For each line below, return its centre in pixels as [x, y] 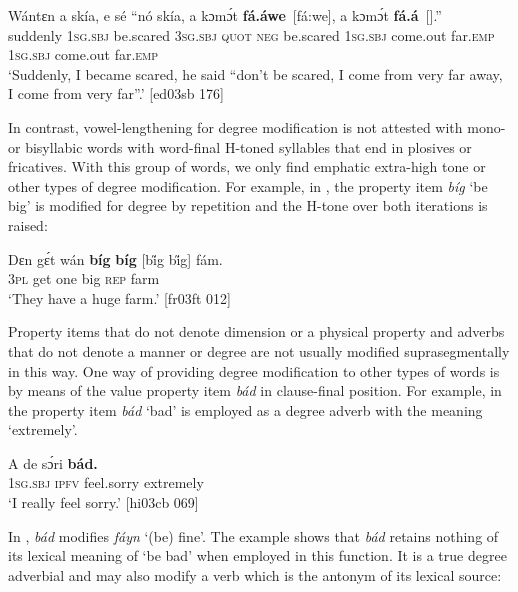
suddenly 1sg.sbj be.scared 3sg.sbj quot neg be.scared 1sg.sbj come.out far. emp [251, 34]
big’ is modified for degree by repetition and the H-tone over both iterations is [248, 205]
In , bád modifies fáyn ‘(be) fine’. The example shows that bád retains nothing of [253, 535]
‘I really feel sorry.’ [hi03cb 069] [103, 502]
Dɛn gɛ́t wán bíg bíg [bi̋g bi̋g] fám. [115, 258]
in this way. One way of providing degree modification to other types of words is [254, 370]
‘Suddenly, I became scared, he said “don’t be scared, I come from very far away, [255, 73]
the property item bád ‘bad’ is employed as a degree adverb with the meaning [245, 409]
